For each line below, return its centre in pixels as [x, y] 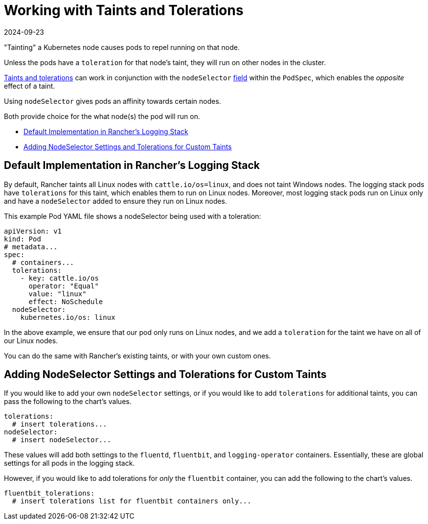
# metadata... [31, 247]
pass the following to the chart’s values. [68, 402]
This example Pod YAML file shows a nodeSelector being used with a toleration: [133, 216]
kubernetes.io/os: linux [68, 317]
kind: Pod [23, 239]
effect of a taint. [30, 86]
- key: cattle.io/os [59, 278]
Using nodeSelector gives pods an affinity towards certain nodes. [113, 101]
